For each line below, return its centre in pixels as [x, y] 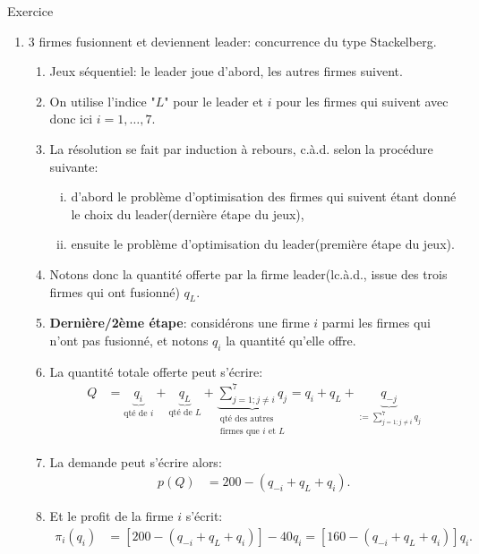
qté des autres [247, 418]
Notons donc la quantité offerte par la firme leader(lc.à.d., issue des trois [248, 273]
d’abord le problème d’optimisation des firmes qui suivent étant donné [264, 196]
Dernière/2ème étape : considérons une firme [180, 323]
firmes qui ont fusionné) [115, 291]
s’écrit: [204, 516]
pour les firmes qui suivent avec [362, 101]
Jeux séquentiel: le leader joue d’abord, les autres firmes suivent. [226, 71]
